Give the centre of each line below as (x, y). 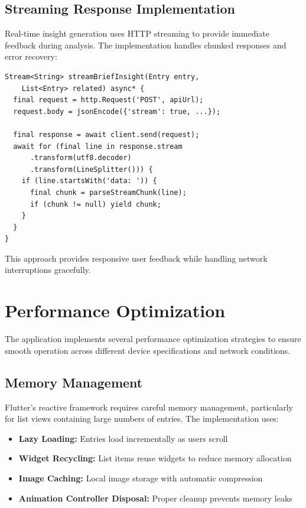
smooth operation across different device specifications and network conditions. (148, 350)
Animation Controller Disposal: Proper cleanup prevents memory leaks (155, 498)
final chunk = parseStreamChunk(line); (108, 192)
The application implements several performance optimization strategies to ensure (153, 339)
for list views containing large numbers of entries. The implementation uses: (142, 419)
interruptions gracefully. (48, 270)
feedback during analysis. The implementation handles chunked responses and (146, 45)
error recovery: (31, 56)
